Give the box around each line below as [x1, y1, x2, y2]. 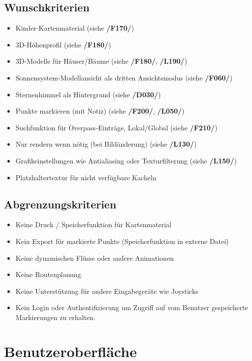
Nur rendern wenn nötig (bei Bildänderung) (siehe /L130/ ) [15, 139, 197, 149]
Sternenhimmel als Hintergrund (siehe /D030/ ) [15, 89, 161, 99]
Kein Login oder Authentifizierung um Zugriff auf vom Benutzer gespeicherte [15, 302, 248, 313]
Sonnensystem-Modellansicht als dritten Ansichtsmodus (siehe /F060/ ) [15, 72, 233, 82]
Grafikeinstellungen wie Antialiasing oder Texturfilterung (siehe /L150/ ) [15, 155, 237, 165]
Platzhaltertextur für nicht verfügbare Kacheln [15, 172, 157, 182]
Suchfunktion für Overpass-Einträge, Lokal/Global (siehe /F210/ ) [15, 122, 218, 132]
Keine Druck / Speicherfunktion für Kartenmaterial [15, 219, 172, 230]
